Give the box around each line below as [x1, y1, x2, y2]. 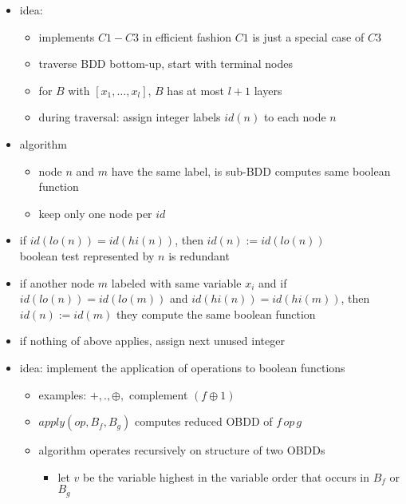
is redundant [168, 247, 230, 264]
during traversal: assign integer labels [38, 109, 221, 125]
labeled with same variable [111, 274, 242, 291]
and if [258, 274, 287, 291]
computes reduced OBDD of [134, 413, 273, 430]
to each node [263, 109, 326, 125]
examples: [38, 386, 87, 403]
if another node [19, 274, 95, 291]
